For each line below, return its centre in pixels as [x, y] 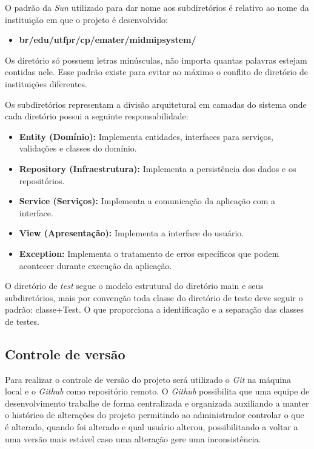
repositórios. [42, 180]
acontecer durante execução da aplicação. [95, 265]
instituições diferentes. [46, 83]
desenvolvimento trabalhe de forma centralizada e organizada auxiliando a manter [157, 403]
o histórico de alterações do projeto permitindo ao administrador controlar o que [155, 415]
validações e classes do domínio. [78, 148]
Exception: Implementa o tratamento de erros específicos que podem [149, 253]
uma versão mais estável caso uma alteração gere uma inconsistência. [133, 438]
